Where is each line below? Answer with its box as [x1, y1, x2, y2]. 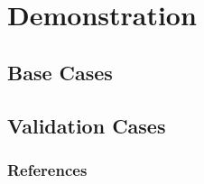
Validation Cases [7, 111, 166, 139]
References [7, 158, 88, 180]
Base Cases [7, 58, 113, 86]
